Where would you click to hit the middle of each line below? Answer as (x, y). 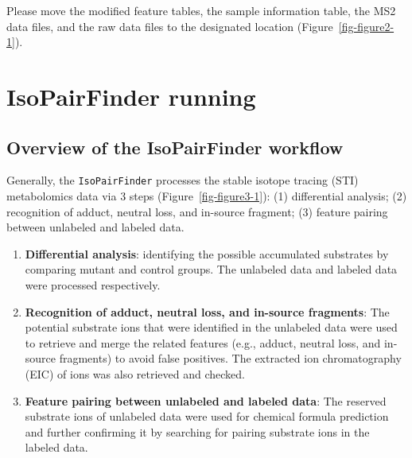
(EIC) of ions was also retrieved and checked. (135, 373)
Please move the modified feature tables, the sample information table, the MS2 (201, 10)
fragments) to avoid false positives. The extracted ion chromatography (230, 358)
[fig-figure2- (366, 26)
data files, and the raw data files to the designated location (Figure (170, 26)
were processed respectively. (93, 284)
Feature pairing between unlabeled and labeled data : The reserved (206, 400)
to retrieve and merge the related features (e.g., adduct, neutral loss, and (203, 342)
